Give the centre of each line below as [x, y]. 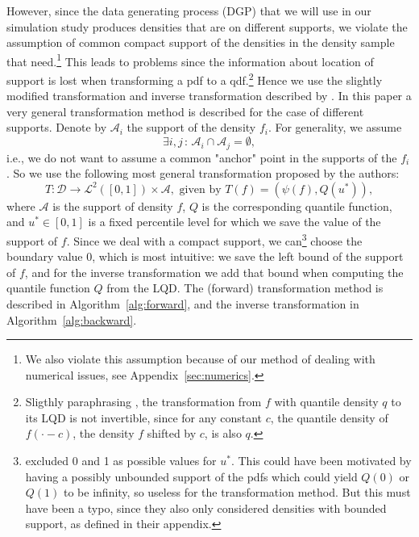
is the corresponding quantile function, [297, 206]
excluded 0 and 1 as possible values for [121, 461]
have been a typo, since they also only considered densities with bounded [206, 508]
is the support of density [113, 206]
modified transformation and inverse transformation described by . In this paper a [209, 96]
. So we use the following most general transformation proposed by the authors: [203, 173]
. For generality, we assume [335, 127]
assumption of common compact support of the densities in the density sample [201, 42]
